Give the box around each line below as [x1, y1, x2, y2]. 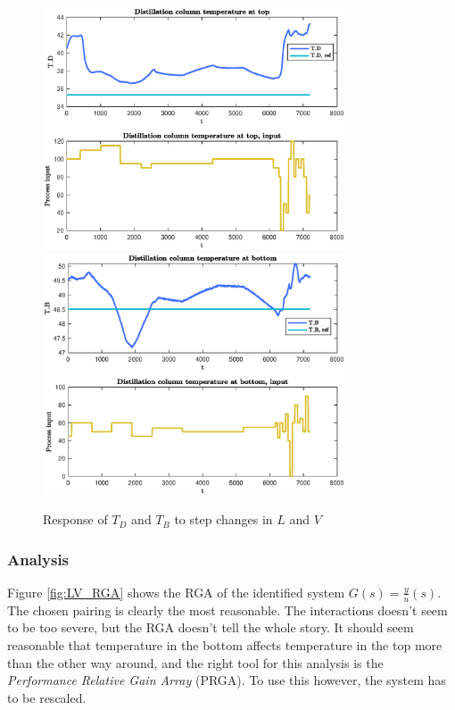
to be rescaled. [7, 688, 87, 706]
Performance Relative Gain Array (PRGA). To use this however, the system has [7, 671, 446, 689]
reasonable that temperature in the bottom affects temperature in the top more [7, 635, 443, 654]
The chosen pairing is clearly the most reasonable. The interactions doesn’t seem [7, 600, 448, 619]
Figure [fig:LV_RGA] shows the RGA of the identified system [7, 582, 345, 601]
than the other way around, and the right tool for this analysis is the [7, 653, 384, 672]
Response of [43, 510, 108, 529]
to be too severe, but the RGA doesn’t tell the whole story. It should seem [7, 618, 414, 637]
